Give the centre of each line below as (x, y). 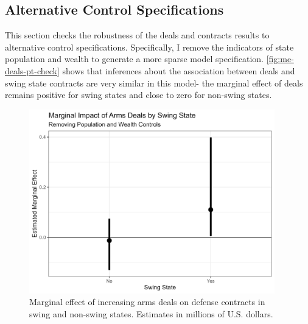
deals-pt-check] (32, 70)
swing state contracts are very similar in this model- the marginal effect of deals (154, 83)
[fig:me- (280, 59)
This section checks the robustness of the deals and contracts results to (137, 35)
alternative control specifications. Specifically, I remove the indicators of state (149, 47)
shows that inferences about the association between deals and (179, 70)
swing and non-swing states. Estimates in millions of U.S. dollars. (151, 314)
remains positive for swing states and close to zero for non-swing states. (138, 95)
